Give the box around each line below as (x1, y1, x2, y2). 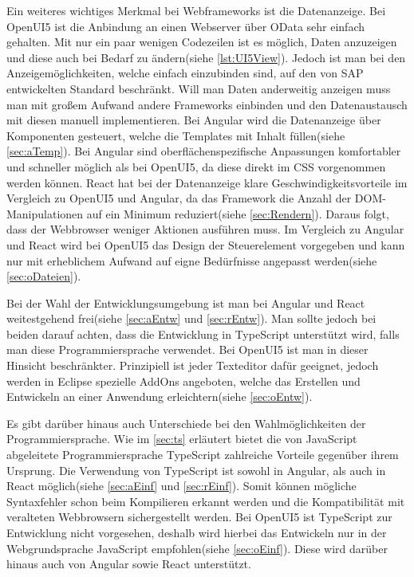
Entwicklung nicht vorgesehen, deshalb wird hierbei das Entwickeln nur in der (6, 524, 387, 540)
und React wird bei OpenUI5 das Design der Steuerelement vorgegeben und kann (6, 236, 405, 253)
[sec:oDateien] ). (6, 268, 81, 285)
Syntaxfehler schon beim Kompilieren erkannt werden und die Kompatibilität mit (6, 493, 405, 509)
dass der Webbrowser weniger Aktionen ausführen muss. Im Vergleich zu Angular (6, 221, 404, 237)
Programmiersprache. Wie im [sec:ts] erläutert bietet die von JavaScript (6, 430, 357, 447)
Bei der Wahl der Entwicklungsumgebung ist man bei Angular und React (6, 294, 365, 311)
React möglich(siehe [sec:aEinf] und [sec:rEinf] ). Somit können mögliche (6, 477, 357, 494)
